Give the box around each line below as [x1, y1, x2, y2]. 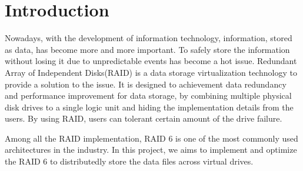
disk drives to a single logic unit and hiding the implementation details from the [5, 100, 294, 113]
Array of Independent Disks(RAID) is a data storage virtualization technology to [5, 66, 297, 78]
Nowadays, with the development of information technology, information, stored [5, 32, 292, 44]
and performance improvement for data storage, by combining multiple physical [5, 89, 292, 102]
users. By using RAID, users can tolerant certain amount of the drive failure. [5, 112, 282, 125]
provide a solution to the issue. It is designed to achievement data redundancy [5, 78, 287, 90]
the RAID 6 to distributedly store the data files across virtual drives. [5, 155, 254, 167]
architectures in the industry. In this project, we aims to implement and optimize [5, 143, 297, 156]
